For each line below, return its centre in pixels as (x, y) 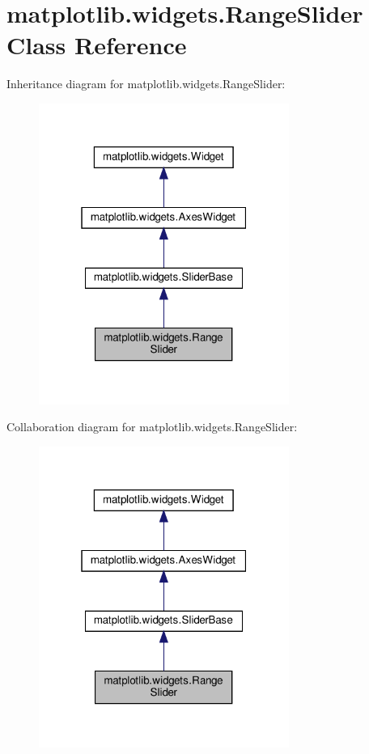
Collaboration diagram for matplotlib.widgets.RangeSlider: (152, 427)
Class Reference (97, 45)
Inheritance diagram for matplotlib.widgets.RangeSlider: (146, 84)
